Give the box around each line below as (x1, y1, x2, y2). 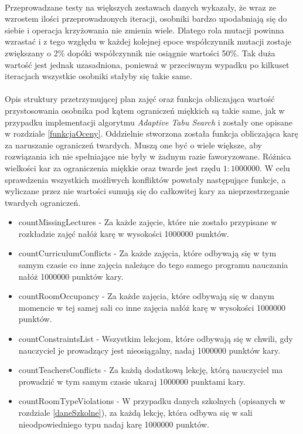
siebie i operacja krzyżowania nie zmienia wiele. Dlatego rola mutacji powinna (5, 23, 284, 36)
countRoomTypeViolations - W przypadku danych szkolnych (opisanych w (18, 395, 285, 407)
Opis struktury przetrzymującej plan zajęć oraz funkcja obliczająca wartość (5, 93, 275, 105)
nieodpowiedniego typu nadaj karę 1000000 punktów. (18, 418, 210, 430)
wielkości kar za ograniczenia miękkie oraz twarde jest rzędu (5, 161, 221, 174)
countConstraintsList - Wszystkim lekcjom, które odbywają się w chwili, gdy (18, 333, 293, 345)
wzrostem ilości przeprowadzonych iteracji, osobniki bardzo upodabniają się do (5, 12, 287, 25)
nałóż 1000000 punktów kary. (18, 270, 124, 282)
